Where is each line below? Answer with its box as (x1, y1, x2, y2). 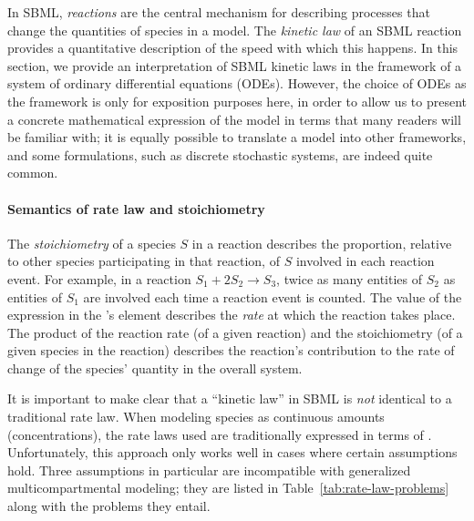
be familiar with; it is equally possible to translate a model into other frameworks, (7, 128, 467, 147)
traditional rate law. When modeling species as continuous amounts (7, 407, 385, 426)
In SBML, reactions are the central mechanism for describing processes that (7, 3, 430, 21)
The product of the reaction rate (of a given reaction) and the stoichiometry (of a (7, 322, 463, 342)
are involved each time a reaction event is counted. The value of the (83, 287, 462, 306)
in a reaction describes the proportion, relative (191, 233, 452, 252)
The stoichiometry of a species (7, 233, 176, 252)
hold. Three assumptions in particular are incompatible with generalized (7, 460, 411, 479)
